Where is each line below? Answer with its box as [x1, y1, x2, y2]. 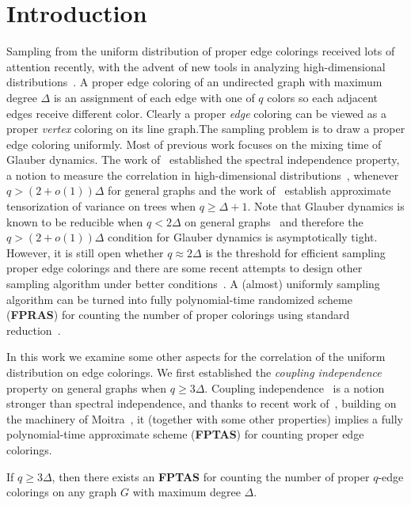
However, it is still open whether [6, 244, 164, 260]
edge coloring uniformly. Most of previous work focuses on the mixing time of [6, 135, 382, 152]
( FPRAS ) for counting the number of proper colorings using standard [6, 306, 350, 323]
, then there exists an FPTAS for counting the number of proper [51, 468, 370, 484]
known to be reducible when [6, 213, 143, 230]
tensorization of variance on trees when [6, 198, 196, 215]
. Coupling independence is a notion [204, 379, 385, 396]
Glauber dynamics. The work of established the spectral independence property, [6, 151, 400, 168]
